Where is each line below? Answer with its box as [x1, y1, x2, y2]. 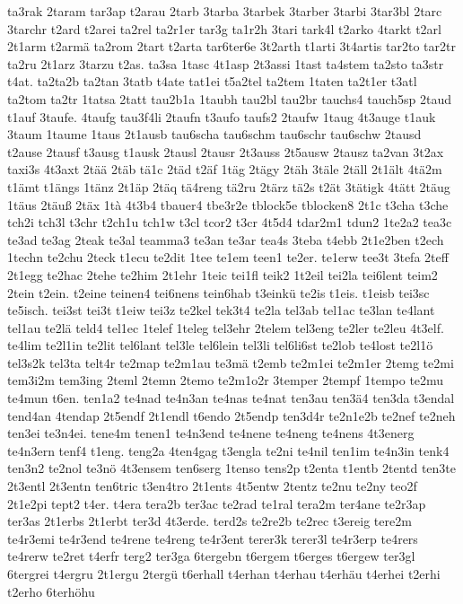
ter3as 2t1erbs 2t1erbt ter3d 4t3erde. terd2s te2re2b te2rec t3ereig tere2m [7, 512, 412, 530]
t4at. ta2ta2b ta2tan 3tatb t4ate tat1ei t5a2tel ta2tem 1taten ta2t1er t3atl [7, 72, 417, 91]
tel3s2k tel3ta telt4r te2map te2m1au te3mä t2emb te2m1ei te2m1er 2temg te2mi [7, 353, 454, 372]
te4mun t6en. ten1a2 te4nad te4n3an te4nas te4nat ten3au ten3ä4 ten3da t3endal [7, 389, 455, 407]
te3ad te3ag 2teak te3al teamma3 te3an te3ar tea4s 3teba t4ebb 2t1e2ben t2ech [7, 230, 444, 249]
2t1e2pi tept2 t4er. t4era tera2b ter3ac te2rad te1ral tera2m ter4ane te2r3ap [7, 494, 426, 512]
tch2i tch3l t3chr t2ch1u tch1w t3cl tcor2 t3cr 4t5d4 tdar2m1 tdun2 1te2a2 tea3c [7, 213, 452, 232]
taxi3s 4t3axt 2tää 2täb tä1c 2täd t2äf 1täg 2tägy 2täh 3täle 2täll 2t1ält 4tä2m [7, 160, 442, 179]
